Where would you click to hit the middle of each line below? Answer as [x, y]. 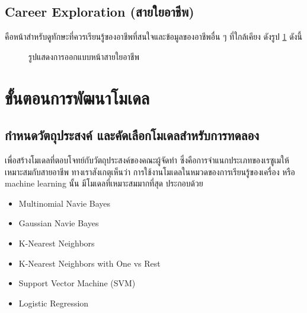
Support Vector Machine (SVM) [77, 283]
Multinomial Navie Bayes [65, 203]
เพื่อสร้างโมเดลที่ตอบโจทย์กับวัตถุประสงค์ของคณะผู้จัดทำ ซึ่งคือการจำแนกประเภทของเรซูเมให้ [147, 159]
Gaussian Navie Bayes [59, 223]
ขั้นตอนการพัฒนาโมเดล [77, 97]
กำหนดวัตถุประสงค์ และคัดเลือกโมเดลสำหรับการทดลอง [132, 135]
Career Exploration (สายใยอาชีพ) [100, 12]
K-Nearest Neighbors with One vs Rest [89, 263]
